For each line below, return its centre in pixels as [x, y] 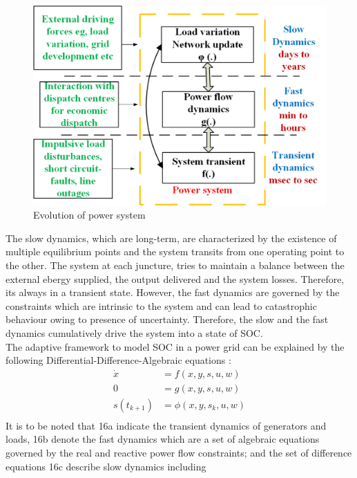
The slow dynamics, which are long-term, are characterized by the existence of [171, 238]
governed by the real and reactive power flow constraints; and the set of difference [179, 453]
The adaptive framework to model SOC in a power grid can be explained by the [175, 346]
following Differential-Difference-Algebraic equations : [118, 360]
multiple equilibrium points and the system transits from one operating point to [175, 251]
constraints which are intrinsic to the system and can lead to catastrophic [161, 305]
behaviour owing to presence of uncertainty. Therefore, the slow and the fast [167, 319]
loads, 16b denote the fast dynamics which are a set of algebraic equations [163, 439]
